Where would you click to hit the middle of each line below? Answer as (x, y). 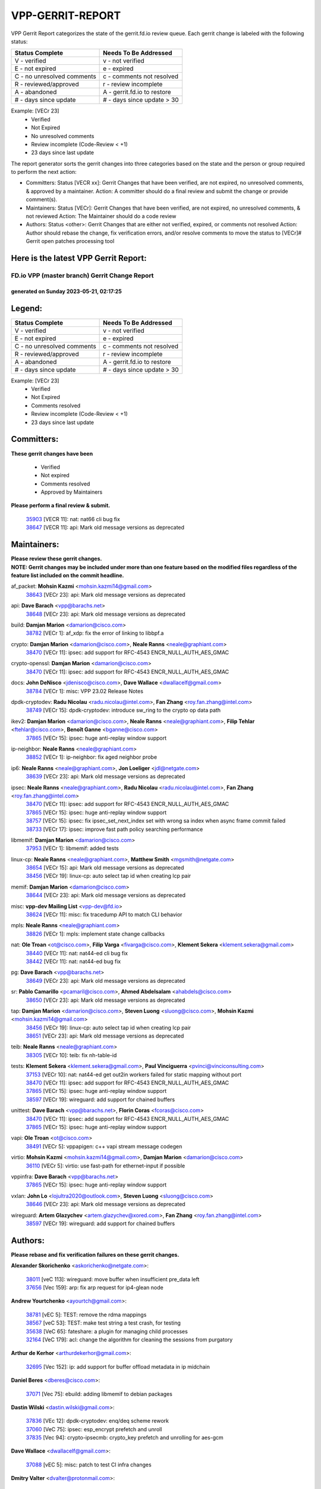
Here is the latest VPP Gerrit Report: (79, 258)
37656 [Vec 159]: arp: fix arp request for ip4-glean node (95, 1287)
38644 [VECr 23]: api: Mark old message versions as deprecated (106, 895)
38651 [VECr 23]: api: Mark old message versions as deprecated (105, 1036)
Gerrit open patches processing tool (70, 241)
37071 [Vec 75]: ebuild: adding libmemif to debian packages (99, 1394)
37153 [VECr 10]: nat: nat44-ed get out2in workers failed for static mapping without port (134, 1074)
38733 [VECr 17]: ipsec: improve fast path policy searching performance (114, 829)
